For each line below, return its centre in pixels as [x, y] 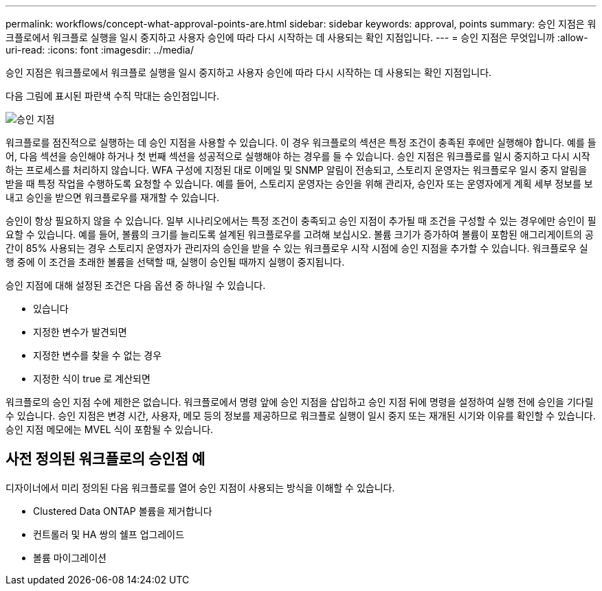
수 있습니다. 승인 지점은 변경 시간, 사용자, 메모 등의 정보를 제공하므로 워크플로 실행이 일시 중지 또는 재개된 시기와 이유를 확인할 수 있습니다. [301, 416]
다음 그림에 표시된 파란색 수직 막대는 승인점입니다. [113, 96]
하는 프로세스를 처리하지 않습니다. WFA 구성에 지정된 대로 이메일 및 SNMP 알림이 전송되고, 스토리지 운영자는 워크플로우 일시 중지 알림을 [297, 170]
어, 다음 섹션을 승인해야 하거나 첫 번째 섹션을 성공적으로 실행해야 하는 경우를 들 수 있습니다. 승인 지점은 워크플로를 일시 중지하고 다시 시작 [298, 156]
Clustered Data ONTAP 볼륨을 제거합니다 [123, 511]
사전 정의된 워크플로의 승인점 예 [105, 459]
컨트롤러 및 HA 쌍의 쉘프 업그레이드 [109, 534]
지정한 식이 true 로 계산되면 [92, 379]
